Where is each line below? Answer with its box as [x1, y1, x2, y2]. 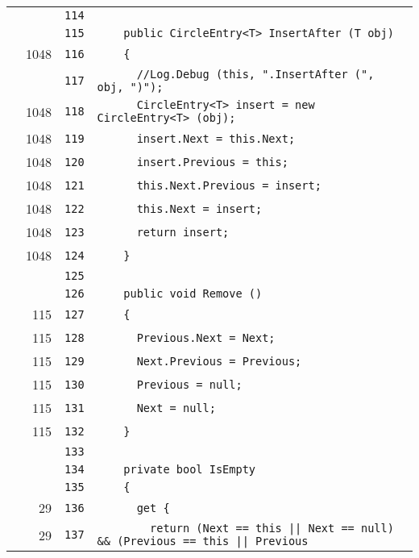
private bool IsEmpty [123, 463, 256, 476]
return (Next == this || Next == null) [150, 522, 394, 535]
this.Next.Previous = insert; [136, 178, 322, 192]
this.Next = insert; [136, 202, 263, 215]
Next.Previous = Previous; [136, 354, 302, 368]
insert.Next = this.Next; [136, 131, 296, 145]
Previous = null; [136, 377, 243, 391]
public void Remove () [123, 287, 263, 300]
